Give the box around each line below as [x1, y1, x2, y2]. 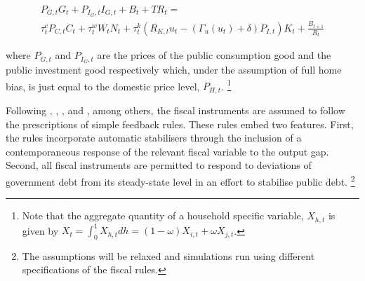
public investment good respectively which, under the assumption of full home [6, 62, 342, 77]
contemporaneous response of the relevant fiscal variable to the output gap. [6, 144, 329, 158]
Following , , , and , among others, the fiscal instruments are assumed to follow [6, 102, 345, 117]
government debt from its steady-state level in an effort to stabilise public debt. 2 [6, 172, 355, 189]
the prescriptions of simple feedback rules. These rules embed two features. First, [6, 116, 354, 131]
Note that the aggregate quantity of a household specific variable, [22, 208, 304, 223]
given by [22, 223, 59, 238]
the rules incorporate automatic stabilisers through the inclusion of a [6, 130, 302, 145]
